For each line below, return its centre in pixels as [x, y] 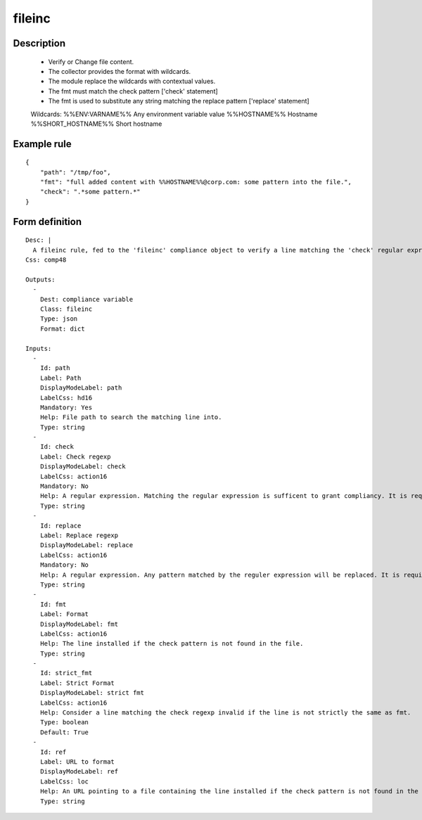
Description [39, 43]
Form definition [47, 222]
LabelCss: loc [64, 781]
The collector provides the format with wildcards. [120, 71]
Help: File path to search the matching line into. [131, 417]
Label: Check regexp [75, 456]
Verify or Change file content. [91, 62]
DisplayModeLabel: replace [87, 545]
